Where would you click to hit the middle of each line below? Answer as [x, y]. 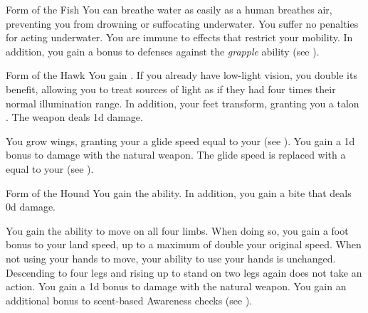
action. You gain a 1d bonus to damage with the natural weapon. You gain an [176, 286]
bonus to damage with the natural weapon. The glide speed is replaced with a [176, 155]
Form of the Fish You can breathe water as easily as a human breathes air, [169, 9]
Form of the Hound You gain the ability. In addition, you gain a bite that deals [179, 192]
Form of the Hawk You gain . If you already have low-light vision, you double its [182, 75]
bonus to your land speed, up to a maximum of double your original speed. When [184, 244]
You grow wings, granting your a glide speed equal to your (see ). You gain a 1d [180, 140]
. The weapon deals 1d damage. [74, 117]
